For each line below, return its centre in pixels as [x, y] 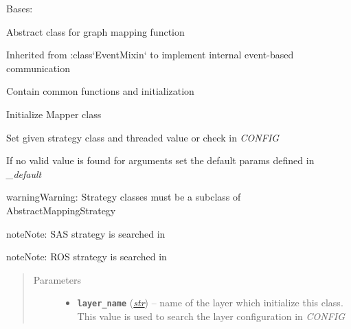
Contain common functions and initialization [100, 91]
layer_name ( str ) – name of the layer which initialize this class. [210, 303]
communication [38, 68]
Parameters [57, 279]
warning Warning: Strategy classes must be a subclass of [124, 197]
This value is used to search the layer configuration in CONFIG [211, 316]
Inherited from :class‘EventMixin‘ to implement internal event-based [150, 55]
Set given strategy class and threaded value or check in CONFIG [143, 137]
